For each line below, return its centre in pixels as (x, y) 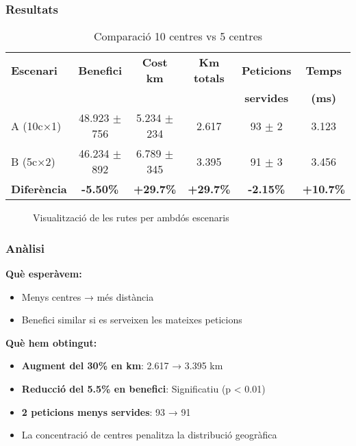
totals (209, 78)
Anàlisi (25, 248)
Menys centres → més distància (88, 296)
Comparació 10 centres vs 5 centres (178, 36)
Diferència (39, 189)
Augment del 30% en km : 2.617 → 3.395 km (122, 366)
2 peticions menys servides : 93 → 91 (106, 411)
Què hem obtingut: (51, 342)
